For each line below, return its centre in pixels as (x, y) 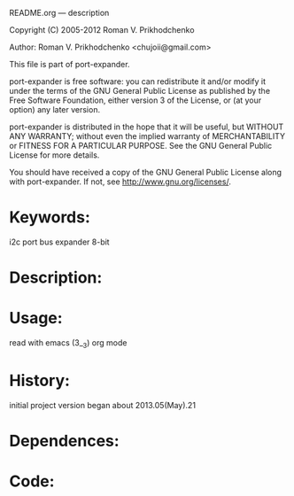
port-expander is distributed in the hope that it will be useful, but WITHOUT (147, 127)
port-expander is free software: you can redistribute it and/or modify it (138, 81)
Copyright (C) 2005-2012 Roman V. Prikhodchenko (102, 30)
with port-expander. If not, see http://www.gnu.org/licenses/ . (120, 182)
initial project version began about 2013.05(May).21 (103, 405)
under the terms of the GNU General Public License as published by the (140, 91)
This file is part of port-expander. (70, 64)
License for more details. (54, 155)
